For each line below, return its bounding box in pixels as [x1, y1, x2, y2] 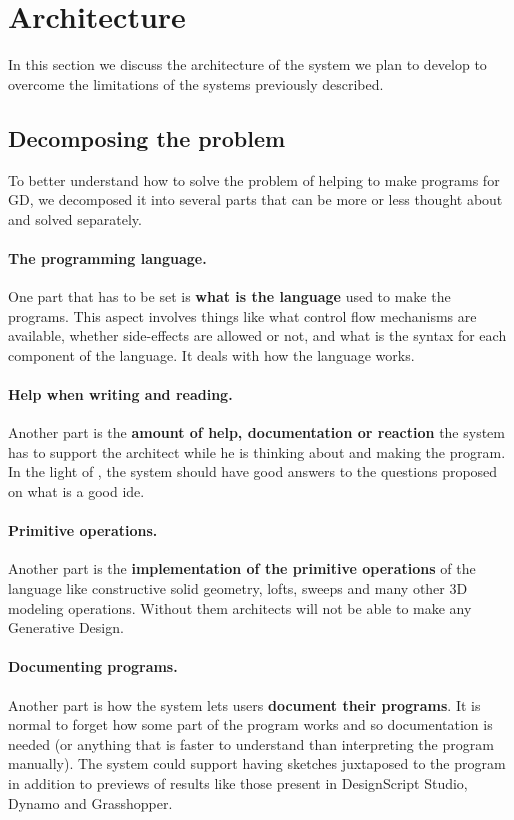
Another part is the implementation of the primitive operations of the [8, 558, 476, 579]
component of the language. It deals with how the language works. [8, 344, 415, 365]
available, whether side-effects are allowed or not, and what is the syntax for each [8, 325, 507, 346]
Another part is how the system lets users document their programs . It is [8, 694, 481, 715]
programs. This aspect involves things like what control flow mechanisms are [8, 305, 477, 326]
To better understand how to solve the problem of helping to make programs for [8, 169, 500, 190]
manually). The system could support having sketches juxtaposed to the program [8, 753, 506, 774]
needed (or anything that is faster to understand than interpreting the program [8, 733, 494, 754]
